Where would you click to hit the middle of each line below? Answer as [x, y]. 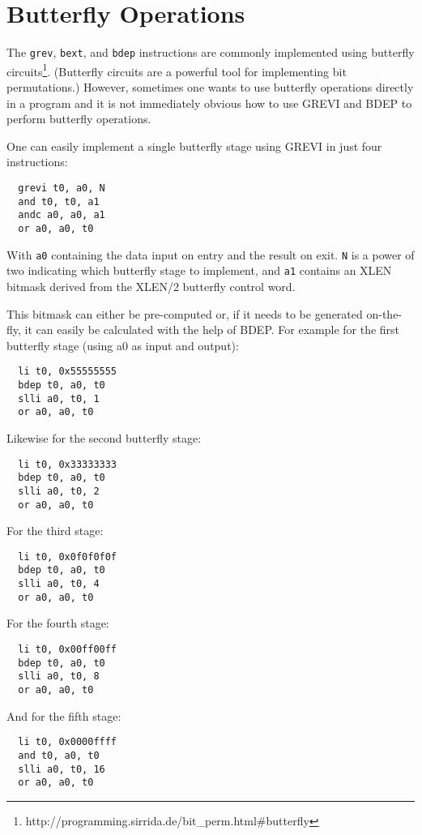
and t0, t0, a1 [59, 201]
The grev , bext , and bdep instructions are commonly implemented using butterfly [211, 52]
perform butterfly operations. [79, 119]
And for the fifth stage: [64, 715]
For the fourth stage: [58, 623]
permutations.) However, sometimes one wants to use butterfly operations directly [210, 87]
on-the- [384, 313]
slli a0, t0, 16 [62, 769]
